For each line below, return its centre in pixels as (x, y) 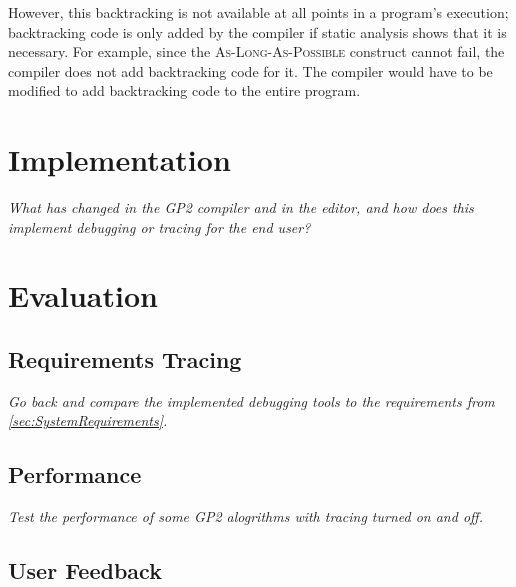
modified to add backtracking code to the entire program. (184, 90)
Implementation (119, 159)
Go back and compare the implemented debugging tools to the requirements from (251, 400)
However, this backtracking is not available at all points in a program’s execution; (258, 12)
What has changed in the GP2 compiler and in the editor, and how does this (241, 207)
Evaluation (83, 295)
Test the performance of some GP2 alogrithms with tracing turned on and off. (245, 516)
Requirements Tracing (125, 359)
